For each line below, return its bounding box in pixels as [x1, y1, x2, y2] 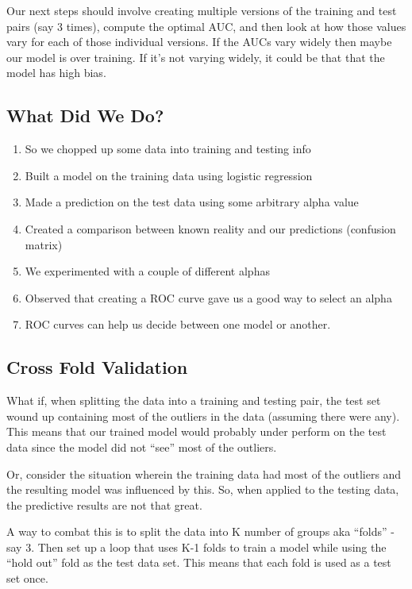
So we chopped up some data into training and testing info [25, 141, 311, 157]
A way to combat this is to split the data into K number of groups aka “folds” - [6, 523, 395, 540]
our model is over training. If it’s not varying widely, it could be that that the [6, 48, 385, 65]
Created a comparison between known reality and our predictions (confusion [25, 220, 396, 237]
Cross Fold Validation [6, 355, 188, 379]
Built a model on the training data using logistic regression [25, 167, 313, 183]
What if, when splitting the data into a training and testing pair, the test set [6, 392, 381, 409]
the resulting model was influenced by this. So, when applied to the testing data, [6, 481, 399, 498]
